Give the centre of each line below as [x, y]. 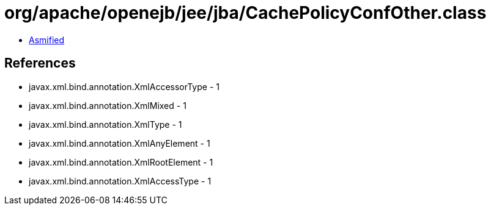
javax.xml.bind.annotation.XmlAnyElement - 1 [120, 143]
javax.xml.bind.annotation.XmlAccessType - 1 [120, 181]
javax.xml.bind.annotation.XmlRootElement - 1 [121, 162]
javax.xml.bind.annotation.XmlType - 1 [105, 124]
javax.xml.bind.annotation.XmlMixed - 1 [108, 105]
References [40, 63]
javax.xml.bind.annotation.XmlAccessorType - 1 [124, 86]
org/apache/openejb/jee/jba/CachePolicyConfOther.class [245, 13]
